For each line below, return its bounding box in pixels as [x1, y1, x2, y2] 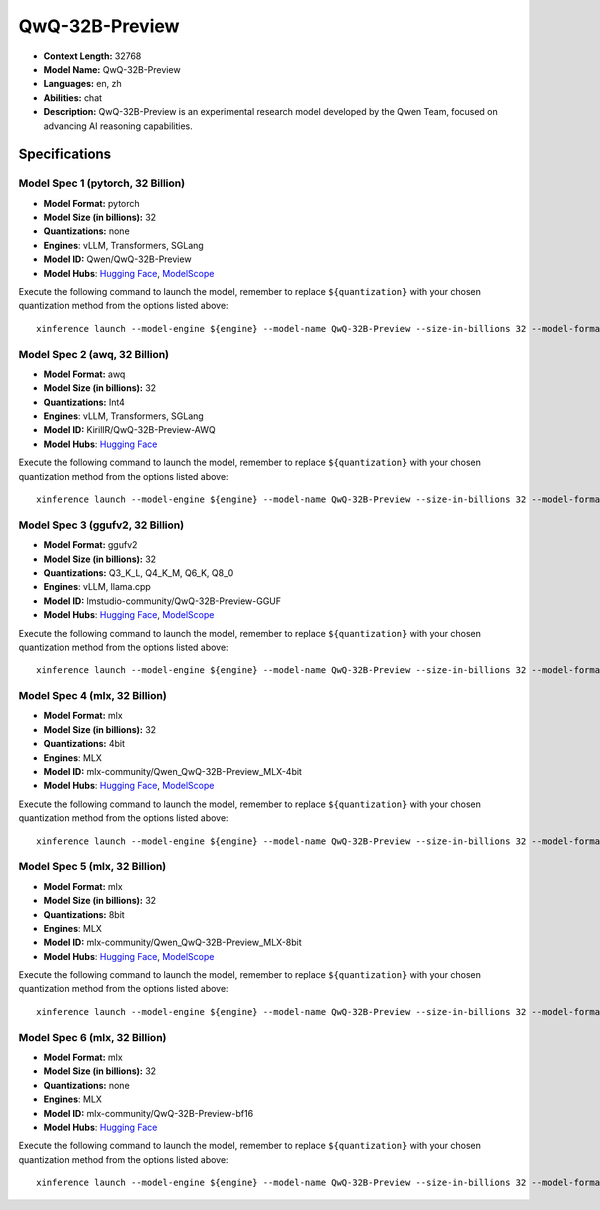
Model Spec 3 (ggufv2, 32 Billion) [18, 518, 185, 532]
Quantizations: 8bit [43, 908, 125, 920]
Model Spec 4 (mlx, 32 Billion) [18, 689, 167, 703]
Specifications [18, 146, 112, 163]
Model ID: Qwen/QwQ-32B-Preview [43, 253, 192, 265]
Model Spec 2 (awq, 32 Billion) [18, 347, 170, 361]
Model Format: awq [43, 368, 126, 380]
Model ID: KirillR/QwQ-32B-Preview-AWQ [43, 424, 216, 436]
